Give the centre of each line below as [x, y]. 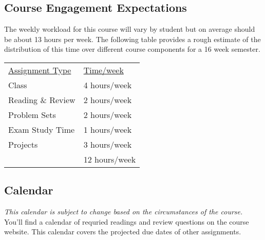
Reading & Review [42, 99]
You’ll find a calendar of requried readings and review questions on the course [127, 221]
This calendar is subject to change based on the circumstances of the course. [124, 212]
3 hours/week [108, 144]
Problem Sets [32, 114]
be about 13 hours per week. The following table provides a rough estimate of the [132, 39]
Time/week [103, 70]
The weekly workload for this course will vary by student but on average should [130, 29]
